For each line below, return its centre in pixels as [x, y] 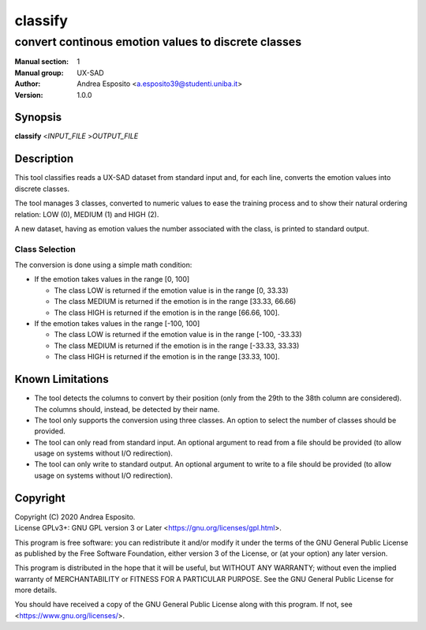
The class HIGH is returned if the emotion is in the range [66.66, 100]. [167, 313]
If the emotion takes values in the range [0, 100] [112, 279]
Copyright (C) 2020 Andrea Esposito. [75, 516]
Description [44, 159]
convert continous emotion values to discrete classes [158, 42]
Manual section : [42, 62]
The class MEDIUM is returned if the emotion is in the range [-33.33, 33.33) [177, 345]
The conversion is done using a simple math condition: [103, 265]
